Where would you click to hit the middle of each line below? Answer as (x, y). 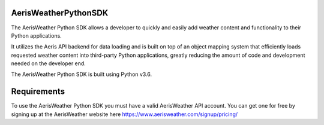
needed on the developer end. (49, 63)
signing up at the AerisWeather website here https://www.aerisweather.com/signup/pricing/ (124, 114)
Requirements (38, 92)
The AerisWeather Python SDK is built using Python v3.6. (82, 74)
